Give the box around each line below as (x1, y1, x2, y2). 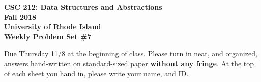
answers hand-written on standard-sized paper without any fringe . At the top (4, 58, 254, 68)
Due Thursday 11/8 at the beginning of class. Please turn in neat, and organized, (4, 48, 257, 59)
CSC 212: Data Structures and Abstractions (4, 2, 162, 12)
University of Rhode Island (4, 21, 101, 32)
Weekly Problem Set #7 (4, 31, 92, 42)
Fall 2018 (4, 11, 37, 22)
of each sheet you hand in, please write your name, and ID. (4, 68, 189, 78)
